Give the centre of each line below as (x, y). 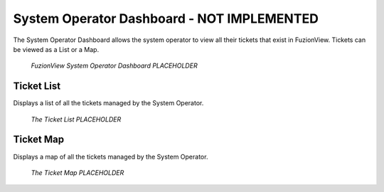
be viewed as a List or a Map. (56, 49)
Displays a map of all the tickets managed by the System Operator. (111, 156)
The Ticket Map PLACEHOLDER (78, 172)
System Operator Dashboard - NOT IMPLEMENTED (166, 18)
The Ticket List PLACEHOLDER (76, 119)
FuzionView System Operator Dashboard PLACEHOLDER (114, 66)
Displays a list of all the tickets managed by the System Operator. (108, 103)
